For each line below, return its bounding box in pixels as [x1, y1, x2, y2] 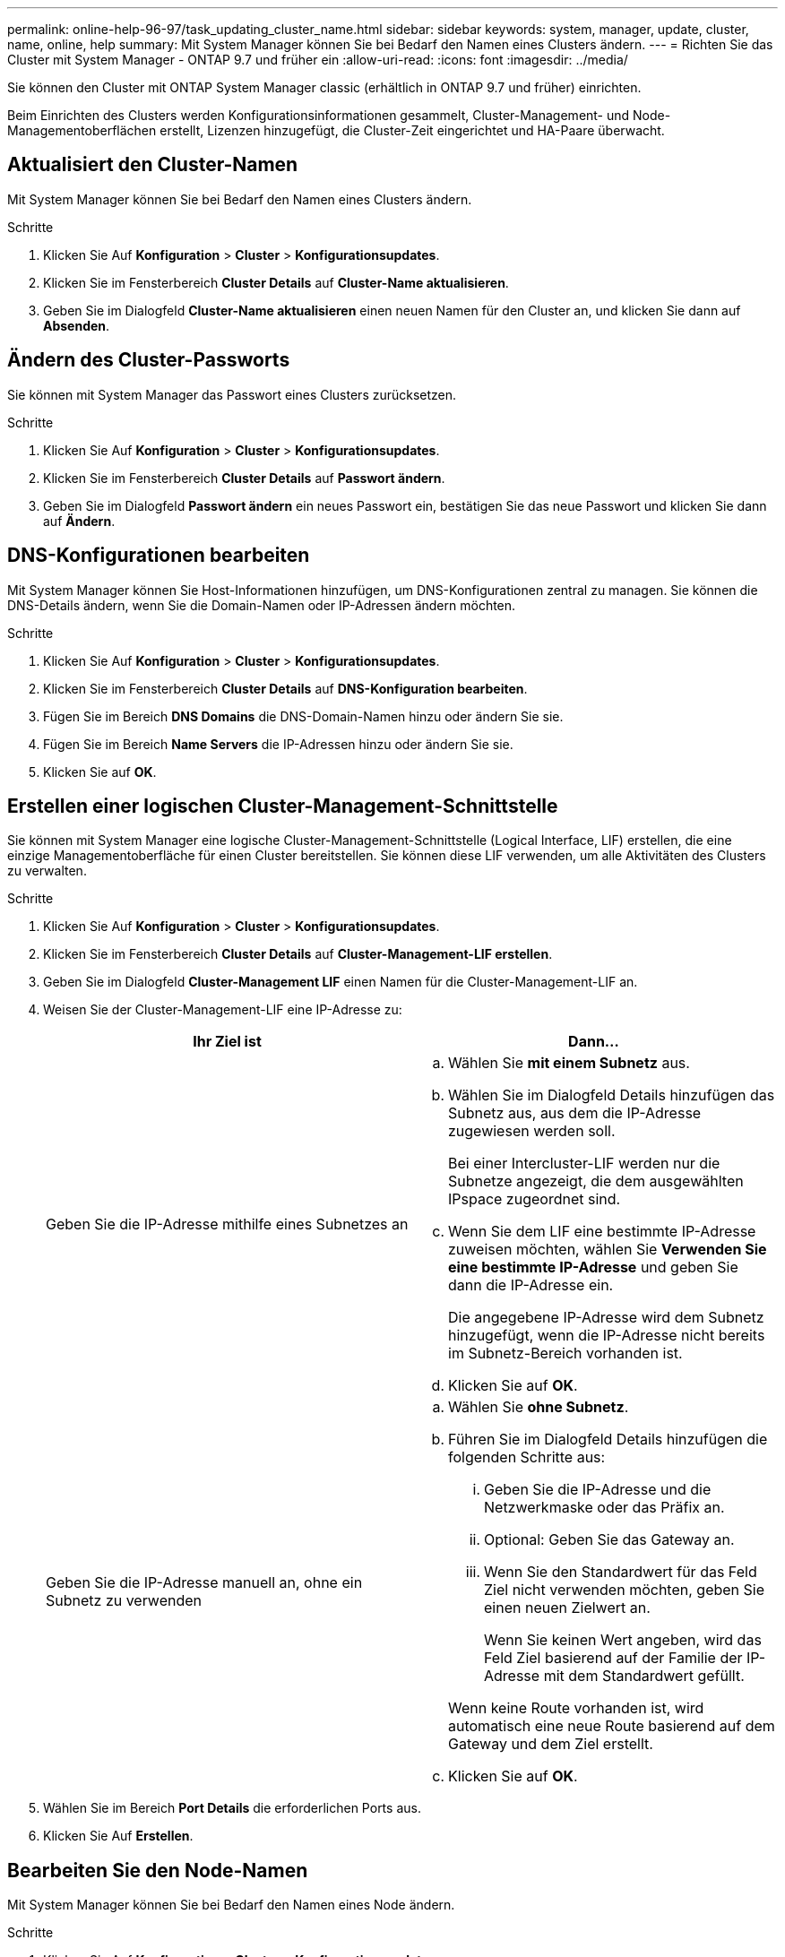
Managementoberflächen [7, 123, 157, 138]
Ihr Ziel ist [193, 1032, 262, 1051]
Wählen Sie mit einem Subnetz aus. [448, 1054, 690, 1073]
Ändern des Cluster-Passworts [7, 349, 290, 372]
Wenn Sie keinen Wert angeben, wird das [484, 1631, 762, 1650]
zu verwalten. [7, 863, 87, 879]
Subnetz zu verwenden [46, 1591, 202, 1610]
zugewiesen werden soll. [448, 1122, 616, 1141]
